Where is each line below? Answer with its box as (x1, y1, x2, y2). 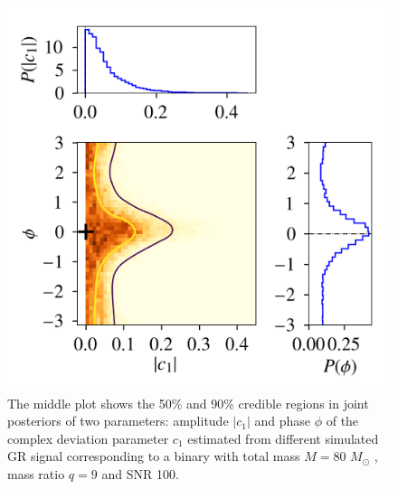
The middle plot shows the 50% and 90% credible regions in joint (7, 393, 369, 412)
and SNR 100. (101, 464, 179, 483)
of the (326, 411, 359, 430)
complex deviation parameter (7, 428, 169, 447)
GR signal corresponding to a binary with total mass (7, 447, 300, 465)
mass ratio (7, 464, 65, 483)
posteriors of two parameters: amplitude (7, 411, 229, 430)
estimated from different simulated (187, 428, 379, 447)
